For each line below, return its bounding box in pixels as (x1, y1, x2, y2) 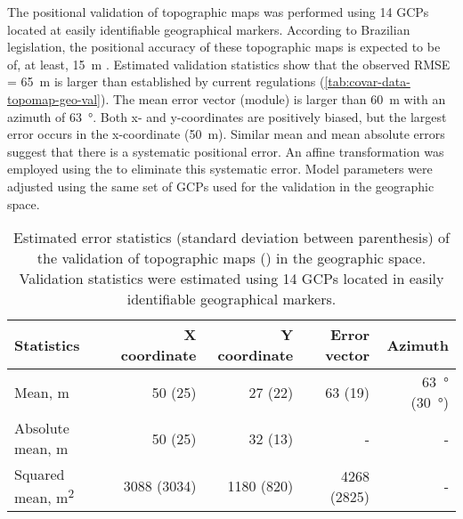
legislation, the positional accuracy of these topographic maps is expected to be (7, 37, 441, 56)
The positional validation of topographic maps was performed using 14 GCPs (7, 3, 429, 20)
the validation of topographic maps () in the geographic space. (37, 247, 426, 269)
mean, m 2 (14, 484, 75, 508)
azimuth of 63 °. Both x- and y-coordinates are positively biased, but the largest (7, 107, 447, 126)
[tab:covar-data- (324, 72, 410, 91)
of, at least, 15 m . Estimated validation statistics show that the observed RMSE (7, 54, 451, 73)
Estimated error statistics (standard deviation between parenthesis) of (13, 227, 450, 248)
